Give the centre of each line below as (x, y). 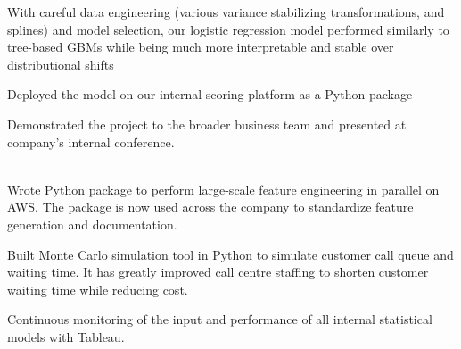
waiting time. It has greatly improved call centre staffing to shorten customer (218, 272)
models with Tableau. (66, 336)
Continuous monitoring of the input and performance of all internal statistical (220, 319)
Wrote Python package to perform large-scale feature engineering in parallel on (223, 189)
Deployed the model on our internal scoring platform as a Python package (210, 94)
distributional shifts (61, 64)
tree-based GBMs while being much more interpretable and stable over (201, 47)
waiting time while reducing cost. (98, 289)
